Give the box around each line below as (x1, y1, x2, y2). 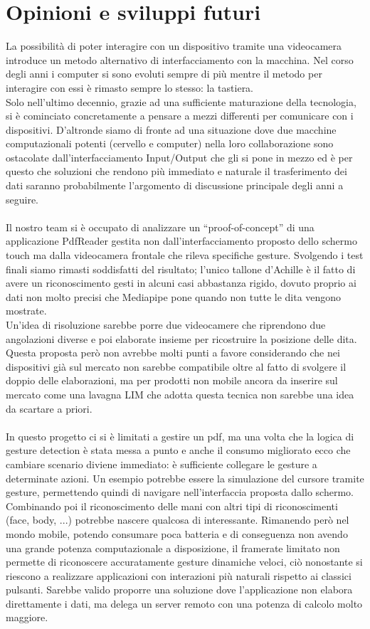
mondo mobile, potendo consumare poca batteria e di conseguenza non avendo (6, 526, 348, 541)
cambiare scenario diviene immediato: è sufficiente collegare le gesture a (6, 456, 317, 471)
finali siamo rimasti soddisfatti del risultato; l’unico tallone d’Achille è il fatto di (6, 261, 356, 276)
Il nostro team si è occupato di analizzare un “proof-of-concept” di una (6, 219, 314, 234)
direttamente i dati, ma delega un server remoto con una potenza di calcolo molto (6, 596, 363, 610)
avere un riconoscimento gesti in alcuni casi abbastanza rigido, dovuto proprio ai (6, 275, 356, 290)
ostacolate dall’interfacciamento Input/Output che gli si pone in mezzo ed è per (6, 149, 353, 164)
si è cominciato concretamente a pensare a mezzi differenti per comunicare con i (6, 108, 354, 123)
